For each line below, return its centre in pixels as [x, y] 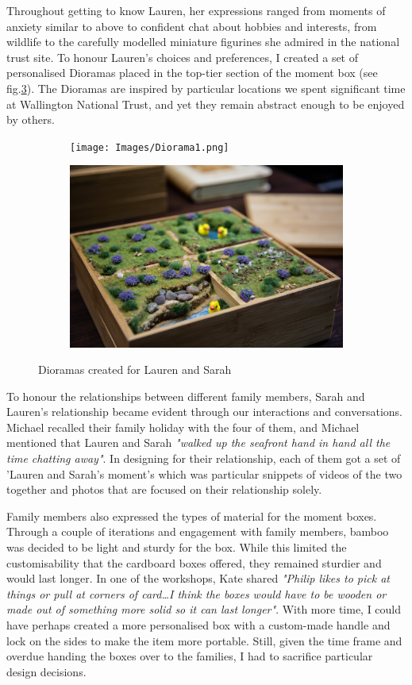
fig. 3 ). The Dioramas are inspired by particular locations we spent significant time [206, 88]
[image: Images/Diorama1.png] [150, 147]
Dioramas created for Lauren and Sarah [135, 369]
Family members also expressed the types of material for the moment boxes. [192, 516]
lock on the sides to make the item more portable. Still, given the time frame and [204, 640]
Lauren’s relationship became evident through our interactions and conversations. [205, 412]
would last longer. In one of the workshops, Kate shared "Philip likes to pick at [198, 578]
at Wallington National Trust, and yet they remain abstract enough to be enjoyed [206, 104]
